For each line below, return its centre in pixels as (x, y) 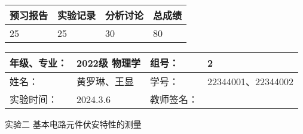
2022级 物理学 (108, 63)
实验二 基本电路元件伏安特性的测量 (73, 124)
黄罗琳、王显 (105, 81)
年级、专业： (39, 63)
